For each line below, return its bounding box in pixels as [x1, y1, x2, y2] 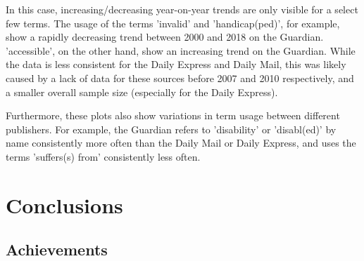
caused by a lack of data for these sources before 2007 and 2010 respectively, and [6, 70, 354, 85]
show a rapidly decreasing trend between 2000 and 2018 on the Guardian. [6, 29, 324, 44]
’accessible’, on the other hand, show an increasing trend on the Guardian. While [6, 43, 356, 58]
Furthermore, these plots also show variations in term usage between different [6, 108, 340, 123]
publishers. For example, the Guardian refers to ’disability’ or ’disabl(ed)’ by [6, 121, 337, 136]
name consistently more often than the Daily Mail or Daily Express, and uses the [6, 135, 356, 150]
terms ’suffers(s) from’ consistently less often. [6, 149, 201, 163]
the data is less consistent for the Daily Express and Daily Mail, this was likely [6, 57, 346, 72]
